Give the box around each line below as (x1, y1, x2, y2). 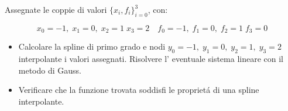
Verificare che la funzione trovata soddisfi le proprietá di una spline (18, 84, 259, 96)
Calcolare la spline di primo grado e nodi (18, 40, 166, 53)
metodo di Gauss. (18, 64, 81, 76)
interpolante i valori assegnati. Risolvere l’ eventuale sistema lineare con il (18, 53, 283, 65)
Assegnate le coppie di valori (5, 4, 107, 15)
